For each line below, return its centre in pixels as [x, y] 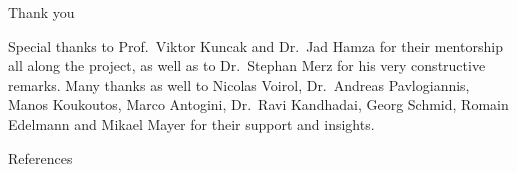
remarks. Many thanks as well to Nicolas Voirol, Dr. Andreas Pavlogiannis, [239, 84]
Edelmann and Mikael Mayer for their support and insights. [191, 123]
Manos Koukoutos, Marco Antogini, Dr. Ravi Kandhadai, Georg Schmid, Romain [258, 104]
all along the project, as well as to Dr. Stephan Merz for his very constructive [247, 65]
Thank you [41, 12]
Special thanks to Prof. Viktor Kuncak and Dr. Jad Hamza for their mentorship [255, 45]
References [40, 157]
